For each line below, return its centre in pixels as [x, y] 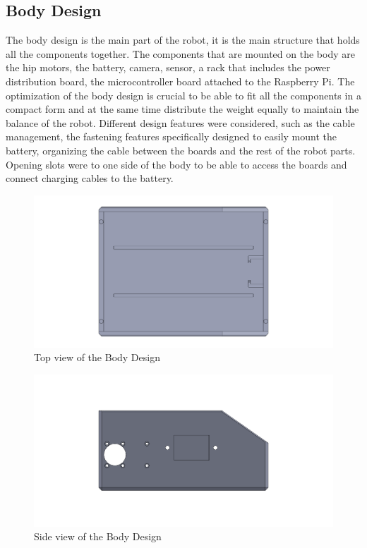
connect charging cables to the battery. [90, 178]
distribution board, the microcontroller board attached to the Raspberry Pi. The [180, 81]
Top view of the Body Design [97, 357]
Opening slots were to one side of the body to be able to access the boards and [176, 164]
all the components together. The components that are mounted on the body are [180, 53]
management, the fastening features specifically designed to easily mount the [172, 136]
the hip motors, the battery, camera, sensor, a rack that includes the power [168, 67]
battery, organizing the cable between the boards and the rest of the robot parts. [181, 150]
